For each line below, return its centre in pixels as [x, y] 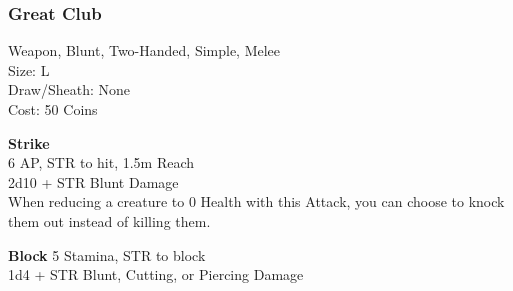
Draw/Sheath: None [69, 89]
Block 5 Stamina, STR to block [107, 254]
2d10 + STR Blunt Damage [93, 181]
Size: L [29, 69]
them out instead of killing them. [109, 220]
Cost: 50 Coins [53, 109]
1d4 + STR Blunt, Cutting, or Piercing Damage [156, 274]
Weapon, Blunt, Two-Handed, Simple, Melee [144, 50]
